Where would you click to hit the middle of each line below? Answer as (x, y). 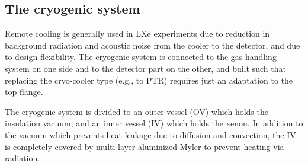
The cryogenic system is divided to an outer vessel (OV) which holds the (137, 111)
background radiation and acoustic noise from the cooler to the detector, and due (153, 45)
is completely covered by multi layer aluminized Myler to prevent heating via (145, 146)
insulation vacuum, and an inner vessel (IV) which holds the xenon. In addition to (154, 123)
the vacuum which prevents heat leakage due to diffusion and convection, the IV (150, 134)
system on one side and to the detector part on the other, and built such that (145, 68)
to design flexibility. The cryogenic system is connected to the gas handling (141, 57)
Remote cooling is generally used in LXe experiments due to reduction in (137, 33)
